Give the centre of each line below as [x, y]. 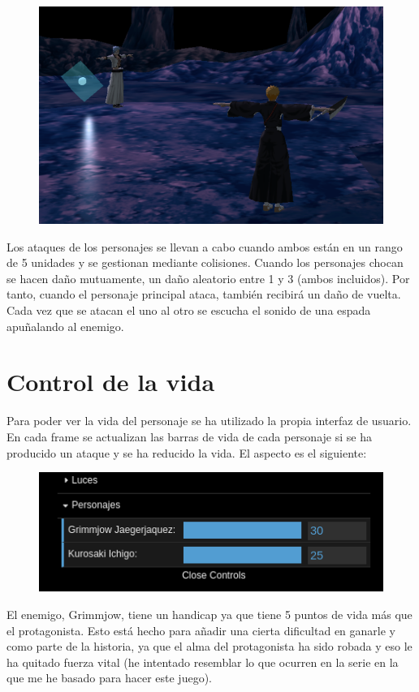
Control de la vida [111, 382]
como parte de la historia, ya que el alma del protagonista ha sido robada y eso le [209, 646]
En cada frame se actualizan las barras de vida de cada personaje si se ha [189, 436]
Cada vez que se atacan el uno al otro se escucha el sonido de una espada [189, 310]
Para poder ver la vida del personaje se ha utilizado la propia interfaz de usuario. [209, 421]
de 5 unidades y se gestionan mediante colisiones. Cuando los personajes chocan [205, 262]
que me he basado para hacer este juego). [109, 678]
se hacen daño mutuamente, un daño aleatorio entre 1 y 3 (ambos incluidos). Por [208, 278]
